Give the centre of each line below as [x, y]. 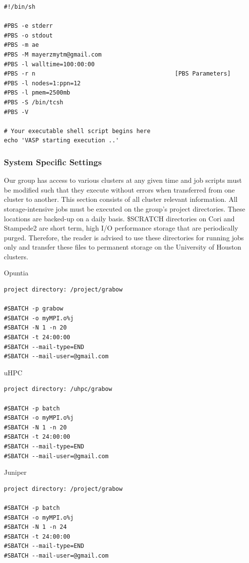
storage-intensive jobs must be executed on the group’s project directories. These [124, 208]
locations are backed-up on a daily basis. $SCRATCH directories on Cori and [119, 218]
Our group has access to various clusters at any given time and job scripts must [123, 180]
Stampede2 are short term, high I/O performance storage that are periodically [121, 228]
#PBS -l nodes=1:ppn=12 [42, 83]
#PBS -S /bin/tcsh [34, 102]
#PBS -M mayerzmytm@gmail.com [53, 54]
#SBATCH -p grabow [34, 309]
